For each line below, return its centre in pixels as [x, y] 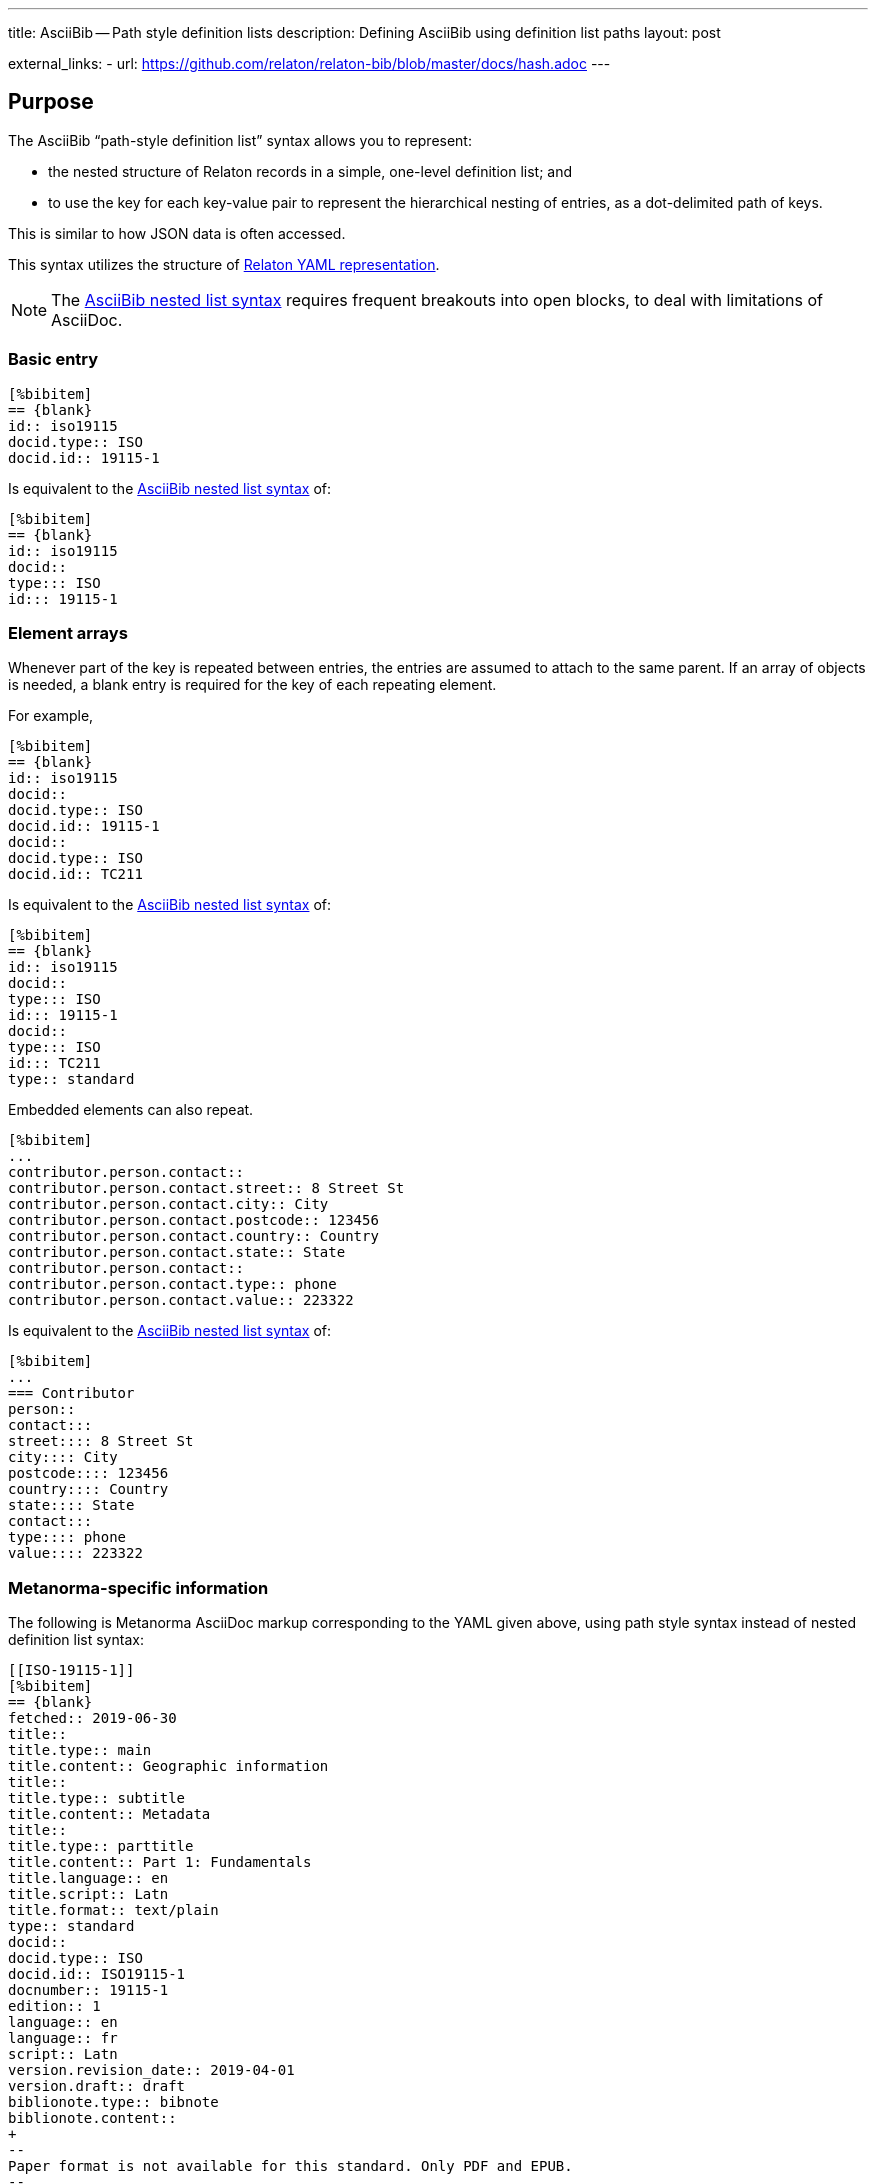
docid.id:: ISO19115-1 [97, 1974]
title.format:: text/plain [113, 1910]
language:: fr [63, 2038]
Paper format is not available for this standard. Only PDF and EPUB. [290, 2166]
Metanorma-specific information [138, 1587]
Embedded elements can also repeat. [131, 1110]
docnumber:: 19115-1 [88, 1990]
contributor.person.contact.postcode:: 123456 [193, 1220]
